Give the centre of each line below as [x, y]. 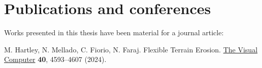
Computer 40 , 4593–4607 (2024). [55, 59]
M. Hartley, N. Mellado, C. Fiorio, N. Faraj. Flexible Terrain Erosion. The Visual [131, 49]
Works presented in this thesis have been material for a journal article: [114, 32]
